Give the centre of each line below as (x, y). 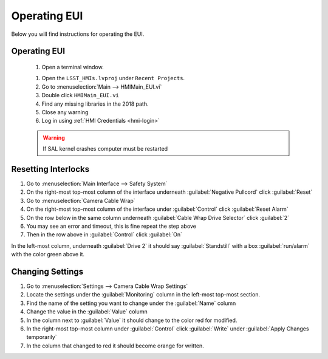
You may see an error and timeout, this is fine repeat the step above (111, 226)
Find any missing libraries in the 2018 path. (95, 104)
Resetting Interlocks (50, 169)
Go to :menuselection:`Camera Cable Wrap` (81, 200)
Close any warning (65, 112)
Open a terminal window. (73, 67)
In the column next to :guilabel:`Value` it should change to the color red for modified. (132, 320)
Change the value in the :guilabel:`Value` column (87, 312)
